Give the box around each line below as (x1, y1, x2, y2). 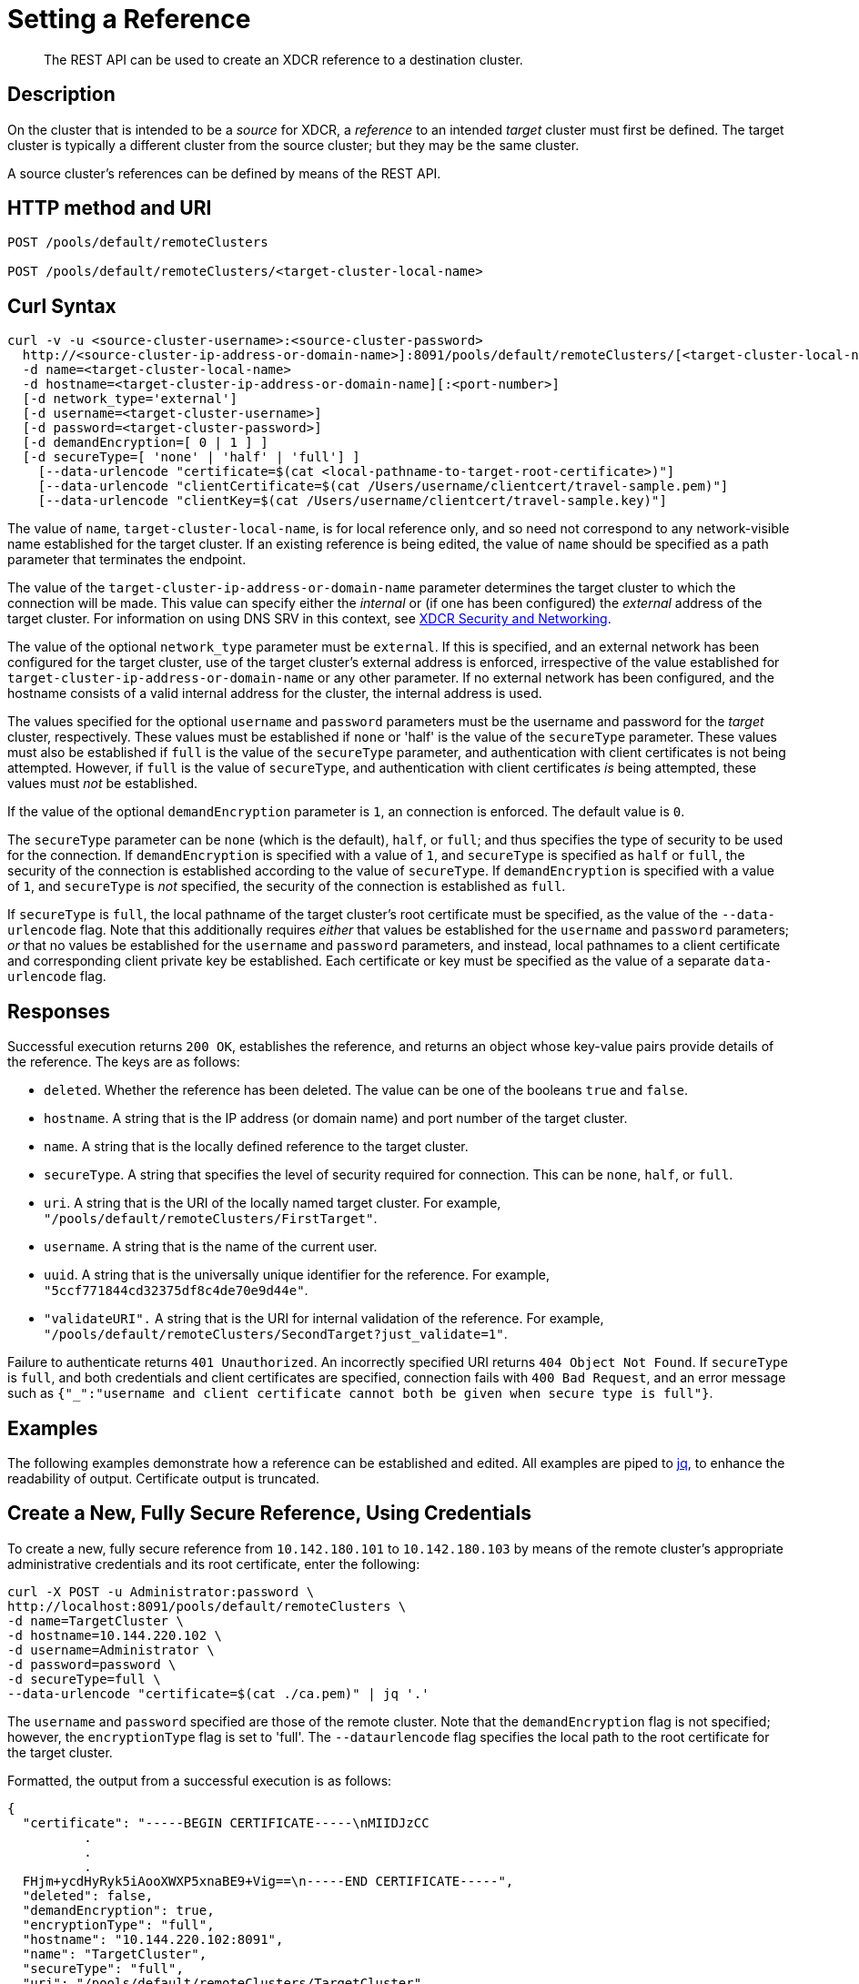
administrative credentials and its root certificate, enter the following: (7, 1555, 420, 1572)
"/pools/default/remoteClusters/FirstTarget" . (44, 1210, 378, 1227)
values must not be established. (7, 775, 198, 792)
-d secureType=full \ (7, 1671, 161, 1686)
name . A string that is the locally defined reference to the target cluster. (44, 1139, 469, 1155)
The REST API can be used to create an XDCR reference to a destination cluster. (44, 51, 523, 67)
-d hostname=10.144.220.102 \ (7, 1627, 223, 1643)
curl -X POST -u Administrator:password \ (7, 1584, 315, 1599)
